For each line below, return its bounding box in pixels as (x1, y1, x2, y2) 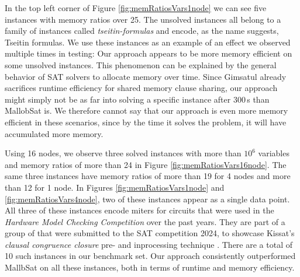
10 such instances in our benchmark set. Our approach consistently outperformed (5, 250, 296, 262)
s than (247, 93, 270, 105)
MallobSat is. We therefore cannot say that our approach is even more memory (5, 104, 288, 117)
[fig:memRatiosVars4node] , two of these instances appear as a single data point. (5, 192, 290, 205)
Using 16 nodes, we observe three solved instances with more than (5, 147, 242, 159)
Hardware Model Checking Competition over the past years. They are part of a (5, 215, 285, 227)
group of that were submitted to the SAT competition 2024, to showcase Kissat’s (5, 227, 295, 239)
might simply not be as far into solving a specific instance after (5, 93, 231, 105)
